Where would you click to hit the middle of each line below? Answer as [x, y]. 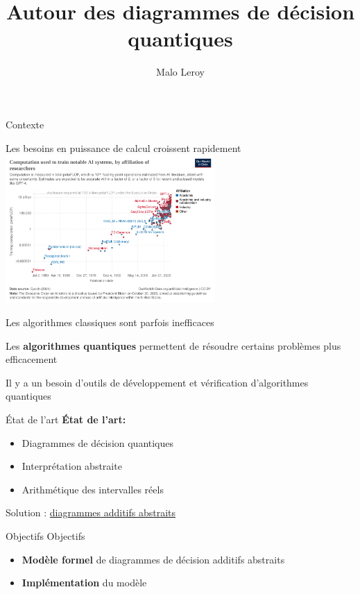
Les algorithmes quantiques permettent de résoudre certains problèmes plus [173, 345]
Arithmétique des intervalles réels [93, 489]
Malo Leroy [180, 72]
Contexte [25, 124]
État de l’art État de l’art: [66, 419]
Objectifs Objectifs [45, 536]
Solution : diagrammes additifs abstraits [91, 512]
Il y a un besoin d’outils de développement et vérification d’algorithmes [157, 382]
